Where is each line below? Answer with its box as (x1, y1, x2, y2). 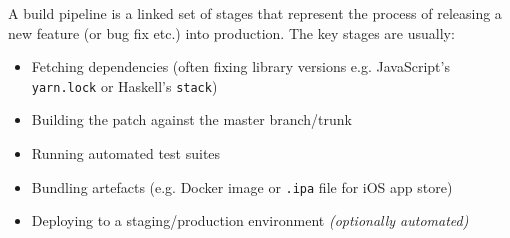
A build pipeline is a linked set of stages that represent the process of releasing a (8, 3, 502, 23)
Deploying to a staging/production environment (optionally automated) (31, 210, 469, 231)
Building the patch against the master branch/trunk (31, 109, 352, 130)
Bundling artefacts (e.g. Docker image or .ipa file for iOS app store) (31, 176, 453, 197)
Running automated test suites (31, 143, 221, 164)
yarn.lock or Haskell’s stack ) (31, 75, 218, 96)
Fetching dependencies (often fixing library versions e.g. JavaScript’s (31, 56, 450, 77)
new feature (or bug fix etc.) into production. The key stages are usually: (8, 22, 455, 43)
